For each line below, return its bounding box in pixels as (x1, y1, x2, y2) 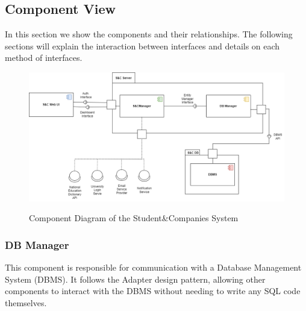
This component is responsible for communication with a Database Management (5, 261, 302, 274)
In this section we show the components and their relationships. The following (5, 28, 293, 40)
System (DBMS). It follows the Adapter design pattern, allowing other (5, 272, 266, 285)
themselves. (5, 296, 47, 309)
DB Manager (5, 237, 69, 252)
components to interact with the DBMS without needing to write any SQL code (5, 284, 301, 297)
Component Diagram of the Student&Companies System (29, 212, 239, 224)
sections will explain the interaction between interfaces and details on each (5, 39, 280, 52)
